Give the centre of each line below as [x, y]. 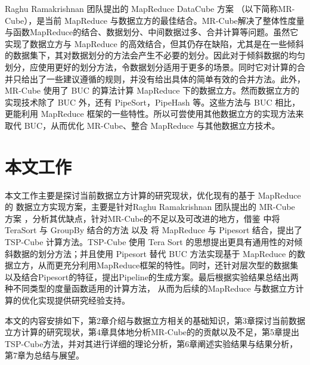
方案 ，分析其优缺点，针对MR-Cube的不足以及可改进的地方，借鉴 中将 [142, 218]
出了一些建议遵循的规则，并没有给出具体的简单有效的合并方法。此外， [167, 78]
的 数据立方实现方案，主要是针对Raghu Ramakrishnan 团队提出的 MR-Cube [150, 207]
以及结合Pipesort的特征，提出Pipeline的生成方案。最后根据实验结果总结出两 [152, 276]
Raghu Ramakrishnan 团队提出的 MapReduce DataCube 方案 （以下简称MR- [150, 8]
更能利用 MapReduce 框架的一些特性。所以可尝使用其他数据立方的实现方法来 [154, 114]
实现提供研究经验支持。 [84, 300]
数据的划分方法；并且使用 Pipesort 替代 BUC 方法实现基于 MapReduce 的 [155, 253]
